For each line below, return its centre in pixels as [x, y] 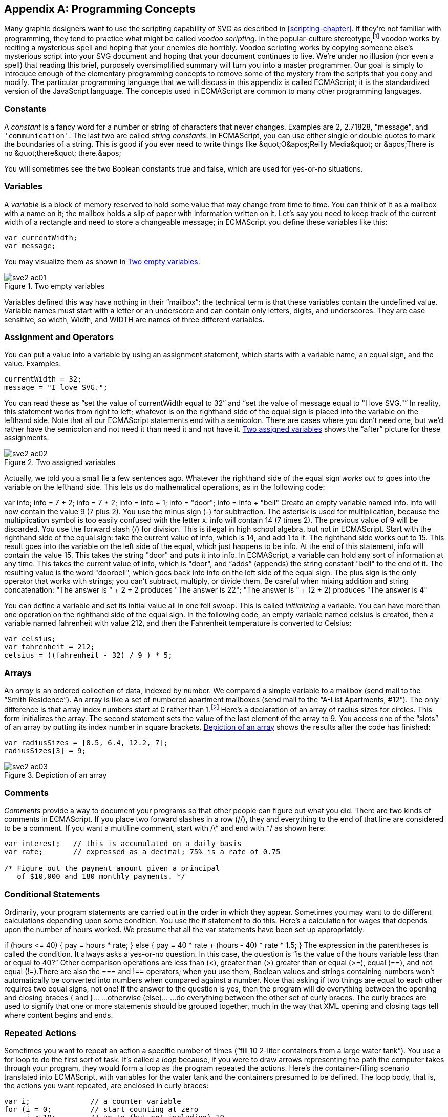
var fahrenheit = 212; [50, 647]
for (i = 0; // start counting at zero [101, 1109]
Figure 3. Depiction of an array [56, 775]
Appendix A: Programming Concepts [100, 9]
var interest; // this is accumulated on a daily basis [123, 844]
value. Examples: [33, 364]
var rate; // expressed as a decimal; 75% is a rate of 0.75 [142, 852]
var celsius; [30, 639]
